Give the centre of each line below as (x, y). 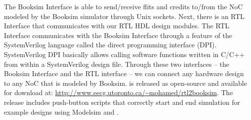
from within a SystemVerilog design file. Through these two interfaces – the (117, 64)
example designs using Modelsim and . (61, 111)
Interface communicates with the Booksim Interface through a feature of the (118, 35)
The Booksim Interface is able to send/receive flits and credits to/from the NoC (124, 6)
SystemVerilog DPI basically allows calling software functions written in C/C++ (125, 54)
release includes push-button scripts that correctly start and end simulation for (122, 102)
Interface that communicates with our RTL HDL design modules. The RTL (117, 26)
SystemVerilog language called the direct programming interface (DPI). (110, 45)
